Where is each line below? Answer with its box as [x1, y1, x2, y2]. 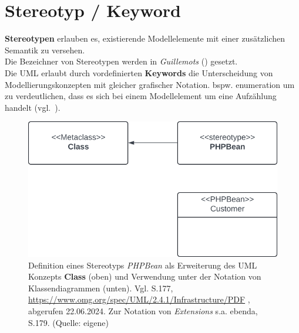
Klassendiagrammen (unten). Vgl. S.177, [28, 281, 173, 294]
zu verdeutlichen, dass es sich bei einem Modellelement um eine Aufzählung [5, 90, 277, 102]
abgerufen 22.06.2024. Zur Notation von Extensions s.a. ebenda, [28, 304, 258, 317]
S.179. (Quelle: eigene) [28, 316, 109, 328]
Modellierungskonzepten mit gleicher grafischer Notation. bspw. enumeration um [5, 78, 295, 90]
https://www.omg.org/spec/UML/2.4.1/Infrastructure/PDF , [28, 293, 250, 305]
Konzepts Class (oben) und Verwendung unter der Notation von [28, 270, 261, 283]
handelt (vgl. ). [5, 101, 61, 113]
